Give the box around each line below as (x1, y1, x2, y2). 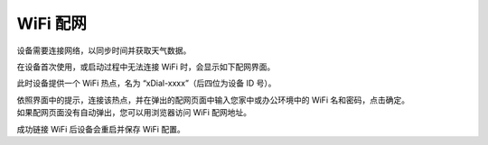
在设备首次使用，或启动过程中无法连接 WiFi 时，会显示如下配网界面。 (16, 61, 276, 72)
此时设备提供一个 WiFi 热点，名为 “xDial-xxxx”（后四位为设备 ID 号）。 (16, 77, 277, 89)
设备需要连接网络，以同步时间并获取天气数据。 (16, 45, 192, 56)
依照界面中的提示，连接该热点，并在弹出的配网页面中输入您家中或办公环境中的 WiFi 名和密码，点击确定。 (16, 95, 410, 105)
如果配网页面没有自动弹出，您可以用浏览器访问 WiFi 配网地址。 (16, 107, 252, 118)
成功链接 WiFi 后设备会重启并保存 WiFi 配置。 (16, 123, 185, 134)
